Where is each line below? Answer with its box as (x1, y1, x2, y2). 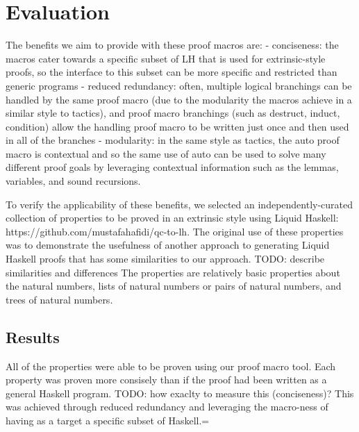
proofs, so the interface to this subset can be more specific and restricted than (6, 65, 337, 79)
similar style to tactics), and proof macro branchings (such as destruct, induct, (6, 106, 340, 120)
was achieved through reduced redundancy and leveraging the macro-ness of (6, 399, 328, 414)
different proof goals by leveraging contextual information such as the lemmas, (6, 160, 339, 174)
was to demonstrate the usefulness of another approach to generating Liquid (6, 238, 330, 252)
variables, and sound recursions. (6, 174, 141, 188)
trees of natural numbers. (6, 292, 113, 306)
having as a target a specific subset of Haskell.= (6, 413, 210, 427)
